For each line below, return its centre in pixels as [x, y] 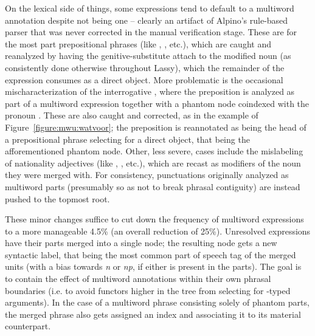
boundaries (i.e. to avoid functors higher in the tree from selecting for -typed [148, 290]
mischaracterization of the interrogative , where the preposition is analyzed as [150, 91]
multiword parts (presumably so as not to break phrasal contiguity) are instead [153, 186]
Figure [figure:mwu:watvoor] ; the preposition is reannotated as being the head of [156, 127]
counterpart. [28, 326]
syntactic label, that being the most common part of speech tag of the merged [151, 254]
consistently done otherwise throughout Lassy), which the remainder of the [145, 67]
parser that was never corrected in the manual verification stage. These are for [151, 32]
